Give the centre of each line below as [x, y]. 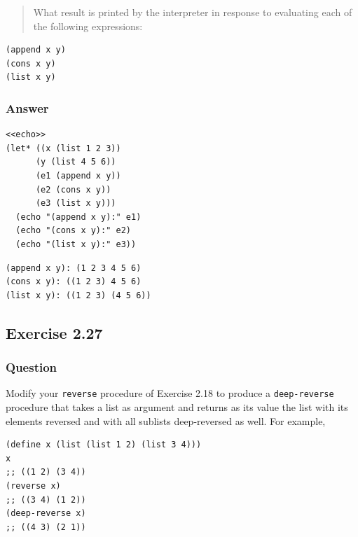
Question [32, 367]
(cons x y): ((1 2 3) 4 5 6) [74, 282]
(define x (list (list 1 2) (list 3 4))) [104, 445]
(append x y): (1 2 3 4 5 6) [74, 268]
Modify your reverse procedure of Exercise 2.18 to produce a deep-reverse [170, 393]
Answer [27, 107]
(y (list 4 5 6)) [76, 162]
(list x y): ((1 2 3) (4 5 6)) [78, 295]
